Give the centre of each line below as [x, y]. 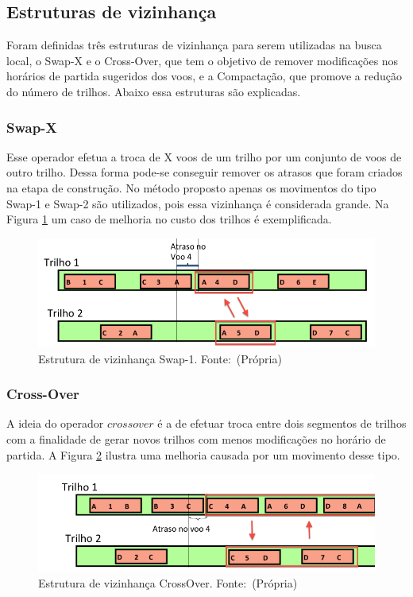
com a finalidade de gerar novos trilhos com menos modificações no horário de [196, 438]
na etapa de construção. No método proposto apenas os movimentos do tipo [191, 187]
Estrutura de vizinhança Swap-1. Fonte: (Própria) [160, 358]
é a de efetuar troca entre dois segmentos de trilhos [282, 423]
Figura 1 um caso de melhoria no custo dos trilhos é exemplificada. [169, 219]
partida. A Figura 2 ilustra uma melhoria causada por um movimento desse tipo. [203, 454]
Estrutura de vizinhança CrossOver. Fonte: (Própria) [168, 582]
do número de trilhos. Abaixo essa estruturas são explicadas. [154, 91]
